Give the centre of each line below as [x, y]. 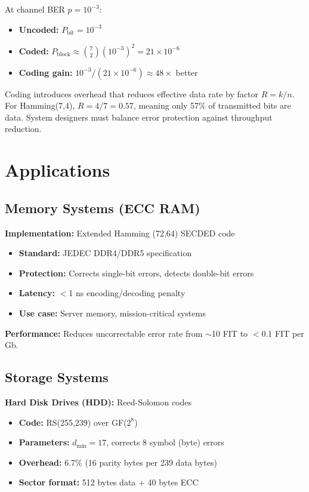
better [187, 72]
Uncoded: [39, 29]
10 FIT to [230, 333]
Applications [58, 170]
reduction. [23, 129]
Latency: [37, 293]
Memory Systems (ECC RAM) [103, 207]
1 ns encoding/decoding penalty [127, 293]
